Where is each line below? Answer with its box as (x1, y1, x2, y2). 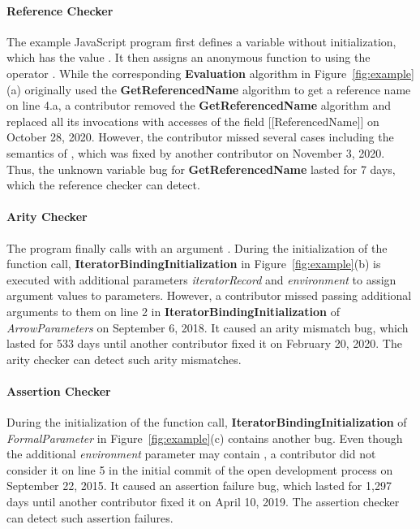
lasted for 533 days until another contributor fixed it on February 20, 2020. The (6, 335, 402, 352)
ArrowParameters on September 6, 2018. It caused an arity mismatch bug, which (6, 319, 409, 336)
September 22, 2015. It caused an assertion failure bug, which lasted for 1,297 (6, 477, 392, 494)
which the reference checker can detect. (6, 176, 200, 193)
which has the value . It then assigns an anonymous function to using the (6, 49, 371, 66)
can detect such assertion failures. (6, 509, 174, 526)
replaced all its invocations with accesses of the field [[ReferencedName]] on (6, 112, 379, 129)
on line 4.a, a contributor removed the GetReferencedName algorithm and (6, 97, 392, 114)
